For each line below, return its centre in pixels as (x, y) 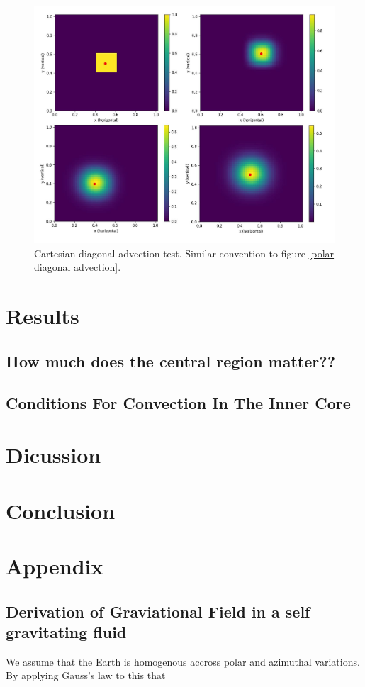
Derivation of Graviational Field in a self (158, 611)
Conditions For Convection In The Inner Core (178, 402)
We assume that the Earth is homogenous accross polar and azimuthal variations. (183, 661)
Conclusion (61, 510)
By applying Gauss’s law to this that (86, 675)
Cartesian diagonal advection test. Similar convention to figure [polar (184, 253)
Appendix (55, 565)
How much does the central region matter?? (171, 361)
